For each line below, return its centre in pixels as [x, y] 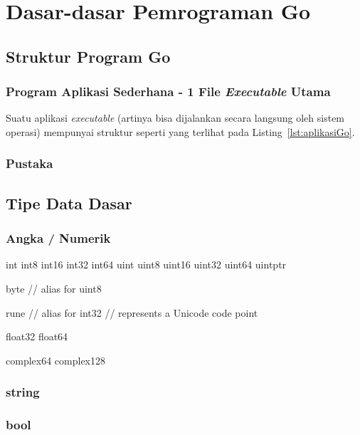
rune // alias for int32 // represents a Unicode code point [132, 312]
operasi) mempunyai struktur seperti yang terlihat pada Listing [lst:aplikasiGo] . [180, 131]
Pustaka [30, 163]
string [23, 392]
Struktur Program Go [88, 56]
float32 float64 [37, 336]
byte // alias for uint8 [54, 288]
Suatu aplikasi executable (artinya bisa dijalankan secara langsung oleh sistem [175, 118]
